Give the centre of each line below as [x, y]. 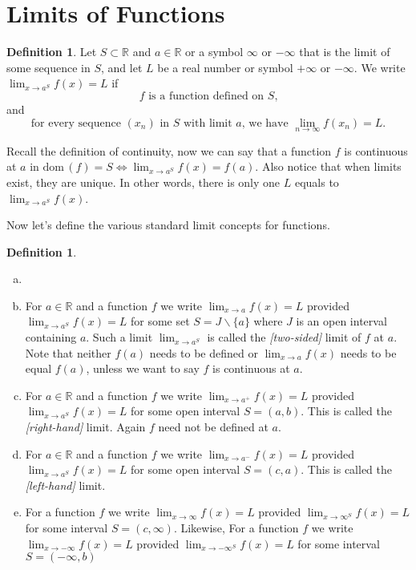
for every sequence [76, 123]
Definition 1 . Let [52, 52]
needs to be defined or [204, 352]
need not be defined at [213, 427]
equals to [317, 182]
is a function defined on [206, 96]
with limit [208, 123]
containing [51, 337]
